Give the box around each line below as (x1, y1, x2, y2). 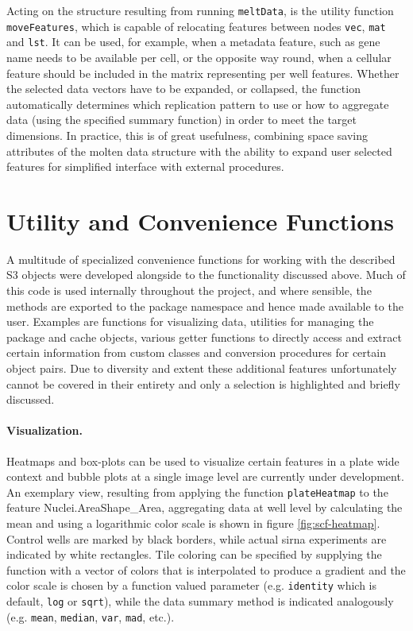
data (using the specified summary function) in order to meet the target (6, 111, 357, 128)
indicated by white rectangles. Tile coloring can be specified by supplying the (6, 546, 382, 563)
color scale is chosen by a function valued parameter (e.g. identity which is (6, 577, 376, 594)
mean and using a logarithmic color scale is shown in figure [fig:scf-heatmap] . (6, 515, 380, 532)
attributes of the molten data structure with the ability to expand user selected (6, 142, 392, 159)
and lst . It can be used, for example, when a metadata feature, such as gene (6, 33, 380, 50)
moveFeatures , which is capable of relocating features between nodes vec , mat (6, 17, 386, 34)
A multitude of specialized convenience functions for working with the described (6, 250, 396, 267)
